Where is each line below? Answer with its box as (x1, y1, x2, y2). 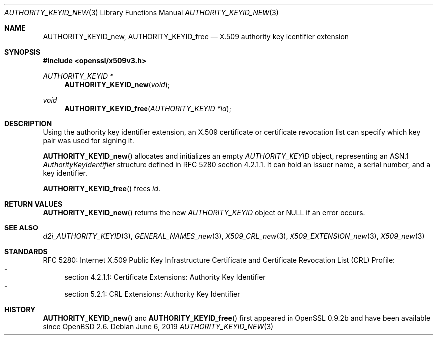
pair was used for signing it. (43, 136, 134, 145)
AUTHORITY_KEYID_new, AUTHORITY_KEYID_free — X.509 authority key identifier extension (43, 32, 349, 41)
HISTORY (4, 305, 36, 314)
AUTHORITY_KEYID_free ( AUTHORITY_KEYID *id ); (64, 104, 231, 113)
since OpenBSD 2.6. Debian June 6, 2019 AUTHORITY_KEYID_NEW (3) (43, 322, 274, 331)
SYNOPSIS (4, 48, 41, 56)
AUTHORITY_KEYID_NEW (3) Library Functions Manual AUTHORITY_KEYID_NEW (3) (4, 8, 279, 17)
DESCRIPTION (4, 119, 52, 128)
